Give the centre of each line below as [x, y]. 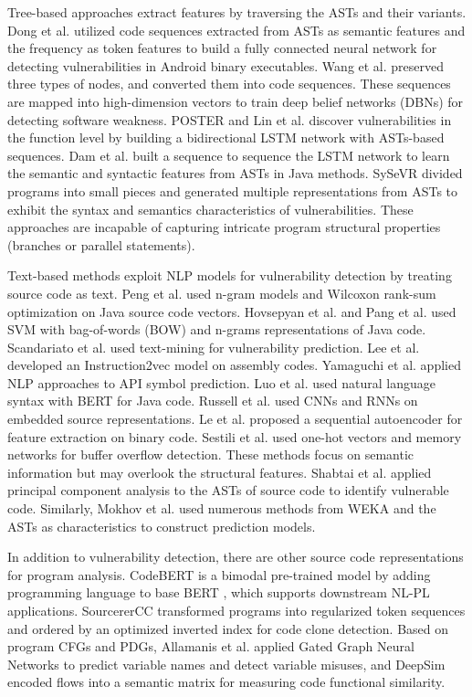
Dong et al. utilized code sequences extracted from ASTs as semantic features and [236, 30]
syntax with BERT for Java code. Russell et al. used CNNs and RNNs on [213, 401]
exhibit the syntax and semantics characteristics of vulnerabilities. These [210, 209]
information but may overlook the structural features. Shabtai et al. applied [220, 472]
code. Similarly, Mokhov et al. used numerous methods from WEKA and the [222, 508]
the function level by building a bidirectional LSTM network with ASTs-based [226, 137]
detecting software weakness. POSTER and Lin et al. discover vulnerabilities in [230, 119]
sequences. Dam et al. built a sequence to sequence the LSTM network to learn [229, 155]
